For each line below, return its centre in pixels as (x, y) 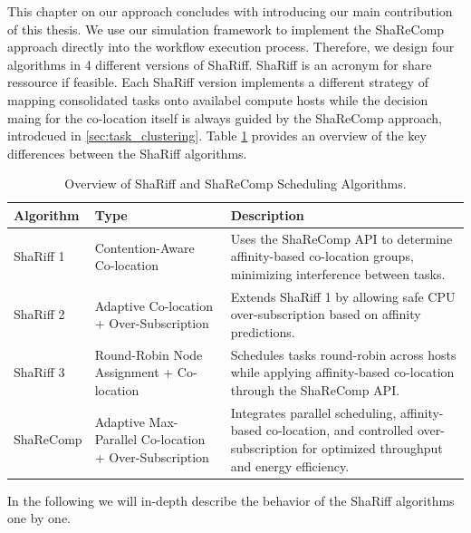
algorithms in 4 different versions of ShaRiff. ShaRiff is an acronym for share (220, 64)
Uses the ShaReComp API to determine (341, 238)
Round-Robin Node (149, 354)
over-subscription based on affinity (326, 314)
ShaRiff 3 (39, 372)
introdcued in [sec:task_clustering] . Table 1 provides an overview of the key (217, 136)
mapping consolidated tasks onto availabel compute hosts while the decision (218, 99)
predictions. (263, 332)
